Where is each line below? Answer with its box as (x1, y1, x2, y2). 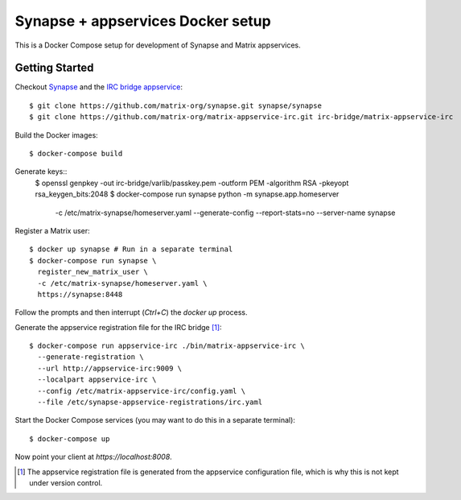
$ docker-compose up (29, 434, 110, 443)
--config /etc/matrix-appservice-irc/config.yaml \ (37, 386, 245, 395)
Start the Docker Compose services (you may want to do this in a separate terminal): (14, 415, 295, 425)
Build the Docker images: (14, 130, 98, 140)
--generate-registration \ (37, 353, 144, 362)
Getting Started (14, 61, 94, 75)
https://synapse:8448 (37, 290, 123, 299)
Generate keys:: (14, 167, 68, 176)
